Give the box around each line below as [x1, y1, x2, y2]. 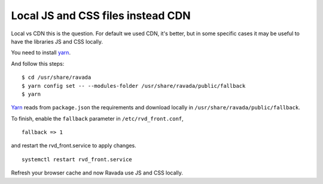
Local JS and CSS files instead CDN [11, 9, 191, 22]
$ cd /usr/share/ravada [22, 74, 92, 81]
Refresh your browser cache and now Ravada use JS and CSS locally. [11, 169, 184, 176]
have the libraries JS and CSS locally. [11, 38, 103, 45]
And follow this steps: [11, 60, 65, 67]
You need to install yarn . [11, 49, 71, 56]
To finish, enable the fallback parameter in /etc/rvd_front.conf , [11, 115, 184, 122]
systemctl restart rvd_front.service [22, 156, 133, 162]
